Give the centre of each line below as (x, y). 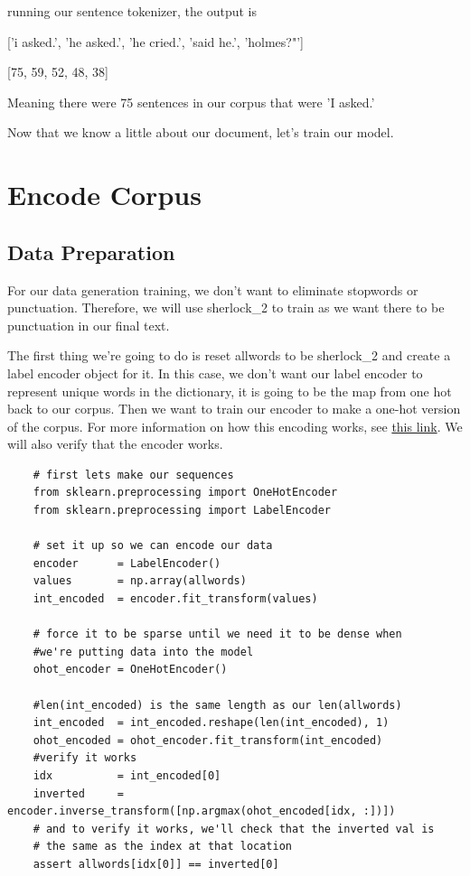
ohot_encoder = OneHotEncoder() (130, 670)
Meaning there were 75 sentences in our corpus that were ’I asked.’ (191, 102)
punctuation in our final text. (89, 325)
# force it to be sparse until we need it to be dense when (217, 634)
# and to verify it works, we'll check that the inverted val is (234, 829)
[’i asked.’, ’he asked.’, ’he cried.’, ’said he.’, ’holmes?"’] (155, 41)
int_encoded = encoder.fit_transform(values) (175, 599)
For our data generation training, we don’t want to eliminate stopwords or (213, 289)
